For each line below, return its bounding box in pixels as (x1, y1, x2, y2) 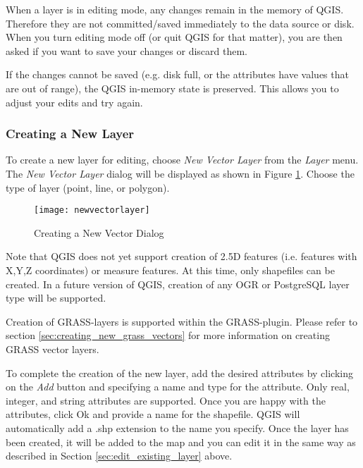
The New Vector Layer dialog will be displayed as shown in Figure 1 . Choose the (6, 166, 355, 180)
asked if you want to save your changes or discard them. (6, 43, 247, 58)
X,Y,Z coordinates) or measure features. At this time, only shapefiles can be (6, 263, 335, 277)
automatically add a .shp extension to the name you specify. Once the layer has (6, 420, 349, 435)
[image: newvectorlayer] (34, 205, 150, 216)
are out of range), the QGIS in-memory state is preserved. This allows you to (6, 80, 339, 95)
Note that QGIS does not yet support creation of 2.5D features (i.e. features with (6, 249, 357, 264)
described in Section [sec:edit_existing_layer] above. (6, 448, 233, 463)
